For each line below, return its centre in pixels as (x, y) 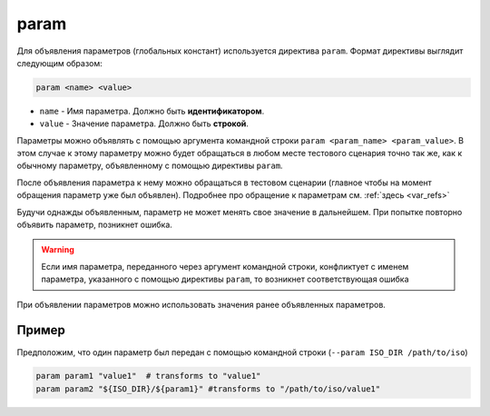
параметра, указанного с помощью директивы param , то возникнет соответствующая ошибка (225, 279)
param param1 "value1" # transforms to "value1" (148, 376)
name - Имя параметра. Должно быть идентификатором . (152, 111)
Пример (41, 330)
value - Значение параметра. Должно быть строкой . (144, 124)
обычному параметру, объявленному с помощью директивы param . (150, 166)
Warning (58, 250)
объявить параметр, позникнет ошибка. (94, 225)
